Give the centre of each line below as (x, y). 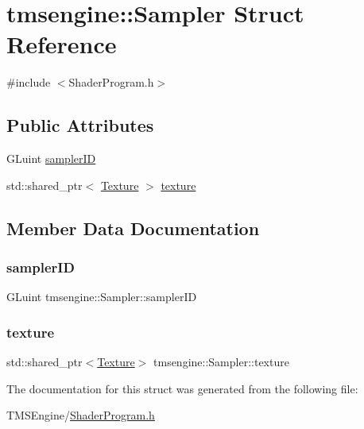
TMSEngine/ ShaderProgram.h (81, 415)
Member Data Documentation (133, 228)
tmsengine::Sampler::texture (221, 362)
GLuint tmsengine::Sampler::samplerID (102, 297)
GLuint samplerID (51, 158)
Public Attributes (80, 125)
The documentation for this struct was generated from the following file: (182, 388)
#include (29, 82)
